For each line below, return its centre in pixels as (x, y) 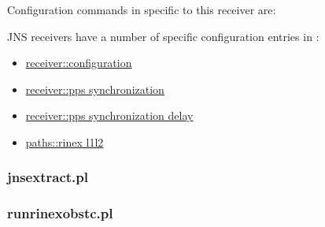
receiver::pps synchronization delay (109, 115)
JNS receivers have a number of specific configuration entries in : (163, 36)
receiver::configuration (79, 63)
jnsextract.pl (48, 177)
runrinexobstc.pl (60, 213)
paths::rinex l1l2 (65, 141)
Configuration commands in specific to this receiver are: (142, 9)
